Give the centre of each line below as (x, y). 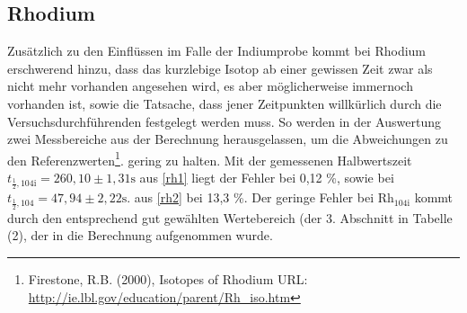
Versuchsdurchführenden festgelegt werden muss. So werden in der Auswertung (224, 121)
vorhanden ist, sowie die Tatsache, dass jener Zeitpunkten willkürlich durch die (225, 103)
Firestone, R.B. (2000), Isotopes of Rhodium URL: (168, 279)
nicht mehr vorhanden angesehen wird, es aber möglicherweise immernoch (210, 86)
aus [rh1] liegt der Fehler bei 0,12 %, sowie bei (267, 178)
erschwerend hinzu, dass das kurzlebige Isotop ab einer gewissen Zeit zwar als (220, 68)
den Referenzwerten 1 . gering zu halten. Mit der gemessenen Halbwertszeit (210, 158)
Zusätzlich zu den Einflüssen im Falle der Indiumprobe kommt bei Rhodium (217, 51)
